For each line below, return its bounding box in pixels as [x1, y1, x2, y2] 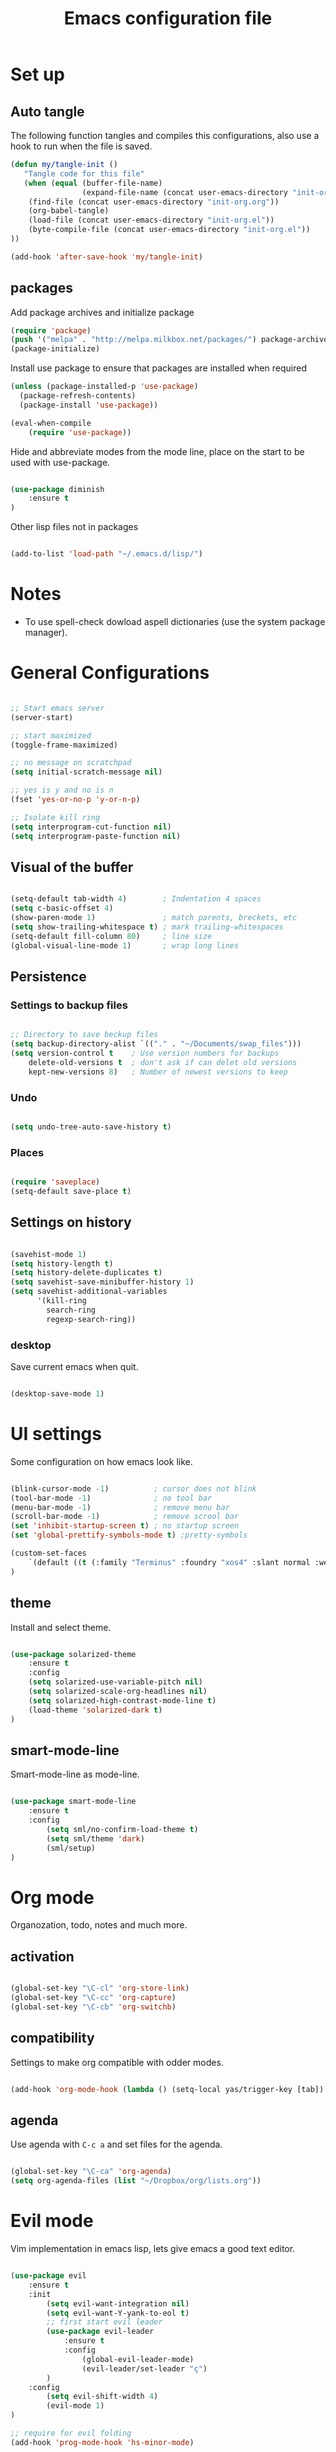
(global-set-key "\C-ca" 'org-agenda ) [10, 2167, 172, 2177]
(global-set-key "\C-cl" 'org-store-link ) [10, 1983, 190, 1994]
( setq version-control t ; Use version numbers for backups [10, 1048, 280, 1059]
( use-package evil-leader [46, 2327, 155, 2337]
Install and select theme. [10, 1621, 112, 1633]
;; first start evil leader [46, 2317, 163, 2327]
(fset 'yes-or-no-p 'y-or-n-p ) [10, 795, 141, 805]
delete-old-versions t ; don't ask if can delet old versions [28, 1057, 298, 1067]
